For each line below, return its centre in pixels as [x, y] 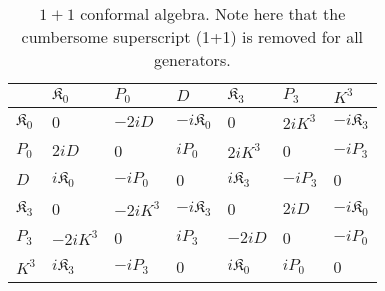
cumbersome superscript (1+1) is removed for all [192, 36]
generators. [192, 59]
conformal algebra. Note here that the [213, 13]
